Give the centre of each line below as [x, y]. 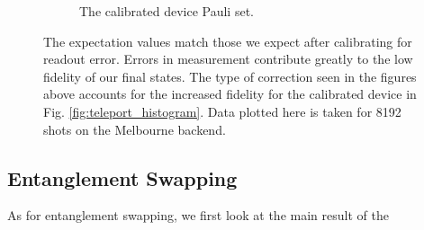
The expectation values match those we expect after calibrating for [228, 41]
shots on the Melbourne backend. [135, 129]
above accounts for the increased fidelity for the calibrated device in [230, 94]
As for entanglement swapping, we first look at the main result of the [198, 215]
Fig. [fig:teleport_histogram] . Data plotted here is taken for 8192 [222, 111]
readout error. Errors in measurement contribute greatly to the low [228, 59]
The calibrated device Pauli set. [167, 11]
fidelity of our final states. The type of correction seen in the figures [230, 76]
